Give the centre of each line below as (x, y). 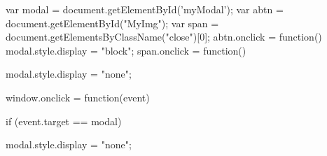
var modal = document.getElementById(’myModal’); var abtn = (145, 9)
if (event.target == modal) (64, 121)
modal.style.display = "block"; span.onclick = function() (126, 50)
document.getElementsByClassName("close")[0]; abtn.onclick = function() (164, 37)
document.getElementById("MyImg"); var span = (112, 23)
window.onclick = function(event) (78, 97)
